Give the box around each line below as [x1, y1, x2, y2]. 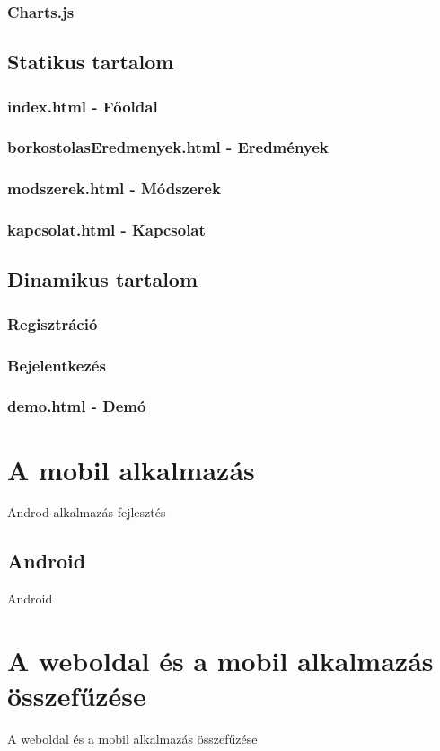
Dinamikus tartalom [7, 265, 198, 293]
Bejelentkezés [7, 353, 106, 376]
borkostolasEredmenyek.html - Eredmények [7, 136, 329, 158]
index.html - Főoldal [7, 94, 158, 117]
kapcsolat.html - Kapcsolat [7, 219, 206, 241]
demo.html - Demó [7, 395, 146, 417]
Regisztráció [7, 312, 98, 335]
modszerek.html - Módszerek [7, 177, 221, 200]
